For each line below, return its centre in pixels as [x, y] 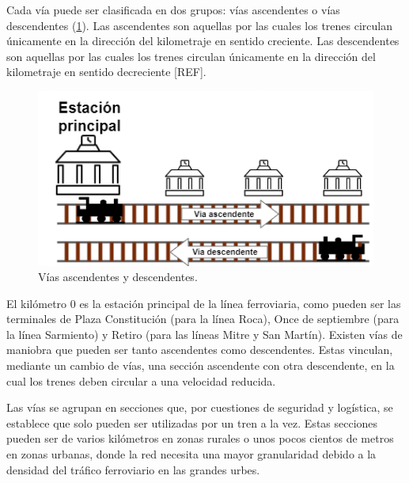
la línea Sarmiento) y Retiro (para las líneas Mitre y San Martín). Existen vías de [204, 334]
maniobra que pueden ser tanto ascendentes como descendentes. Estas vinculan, [200, 350]
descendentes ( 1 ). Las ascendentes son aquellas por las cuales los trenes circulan [199, 25]
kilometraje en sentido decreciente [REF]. [106, 72]
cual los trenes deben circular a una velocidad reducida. [141, 380]
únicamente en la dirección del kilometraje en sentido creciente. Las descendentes [203, 41]
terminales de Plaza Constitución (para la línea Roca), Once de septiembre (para [203, 319]
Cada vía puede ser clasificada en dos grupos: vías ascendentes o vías [173, 10]
